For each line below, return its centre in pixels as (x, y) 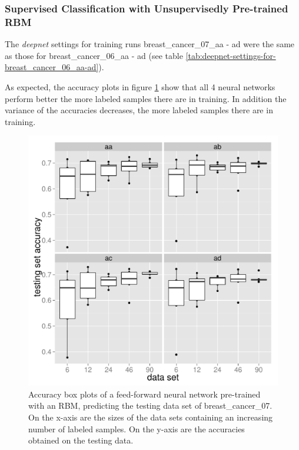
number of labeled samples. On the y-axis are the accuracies (137, 428)
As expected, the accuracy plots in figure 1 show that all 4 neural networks (140, 86)
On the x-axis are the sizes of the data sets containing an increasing (151, 417)
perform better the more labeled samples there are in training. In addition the (146, 98)
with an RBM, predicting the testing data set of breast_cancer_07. (150, 405)
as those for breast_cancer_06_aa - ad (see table (94, 55)
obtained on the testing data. (81, 440)
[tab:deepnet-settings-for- (231, 55)
